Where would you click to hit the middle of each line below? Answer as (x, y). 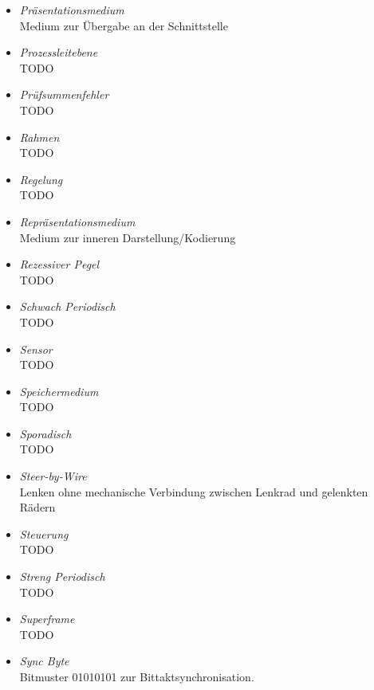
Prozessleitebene (59, 52)
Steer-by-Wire (53, 476)
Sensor (36, 349)
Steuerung (44, 533)
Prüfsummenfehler (64, 94)
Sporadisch (45, 433)
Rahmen (39, 137)
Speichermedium (59, 391)
